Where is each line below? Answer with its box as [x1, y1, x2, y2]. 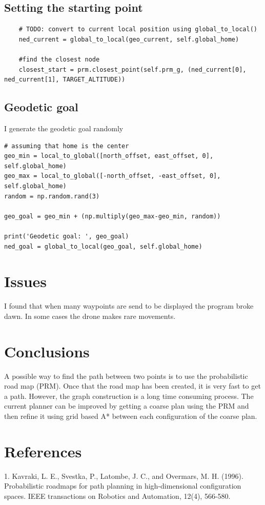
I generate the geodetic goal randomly [4, 123, 124, 133]
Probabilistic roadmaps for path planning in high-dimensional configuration [4, 480, 241, 491]
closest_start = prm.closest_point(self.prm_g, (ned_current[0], [18, 66, 247, 73]
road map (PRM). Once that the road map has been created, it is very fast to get [4, 380, 261, 391]
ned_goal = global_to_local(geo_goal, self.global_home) [4, 243, 202, 250]
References [4, 440, 82, 461]
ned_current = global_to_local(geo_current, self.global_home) [18, 35, 239, 43]
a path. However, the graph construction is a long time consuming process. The [4, 390, 254, 401]
